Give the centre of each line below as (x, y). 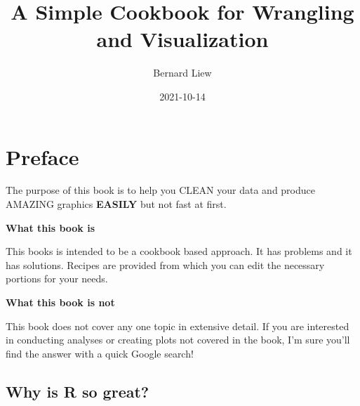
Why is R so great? (78, 391)
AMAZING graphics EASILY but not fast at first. (116, 204)
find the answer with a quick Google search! (100, 353)
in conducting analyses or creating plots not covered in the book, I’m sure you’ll (178, 340)
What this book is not (60, 302)
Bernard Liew (182, 73)
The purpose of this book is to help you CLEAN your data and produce (160, 190)
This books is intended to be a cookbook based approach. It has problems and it (179, 251)
